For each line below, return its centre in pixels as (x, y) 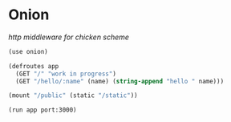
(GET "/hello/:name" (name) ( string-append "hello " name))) (120, 81)
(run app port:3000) (43, 110)
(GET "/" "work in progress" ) (66, 74)
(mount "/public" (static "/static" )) (73, 96)
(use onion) (28, 51)
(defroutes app (34, 66)
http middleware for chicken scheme (69, 37)
